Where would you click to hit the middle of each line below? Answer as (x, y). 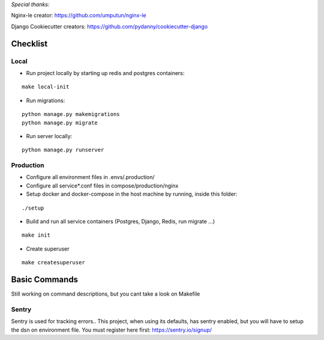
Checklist (29, 44)
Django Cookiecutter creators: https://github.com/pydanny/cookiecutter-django (109, 26)
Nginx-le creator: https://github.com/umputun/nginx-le (79, 16)
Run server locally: (49, 136)
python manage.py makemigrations (71, 114)
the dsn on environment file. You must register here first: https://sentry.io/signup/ (112, 330)
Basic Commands (44, 279)
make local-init (46, 87)
